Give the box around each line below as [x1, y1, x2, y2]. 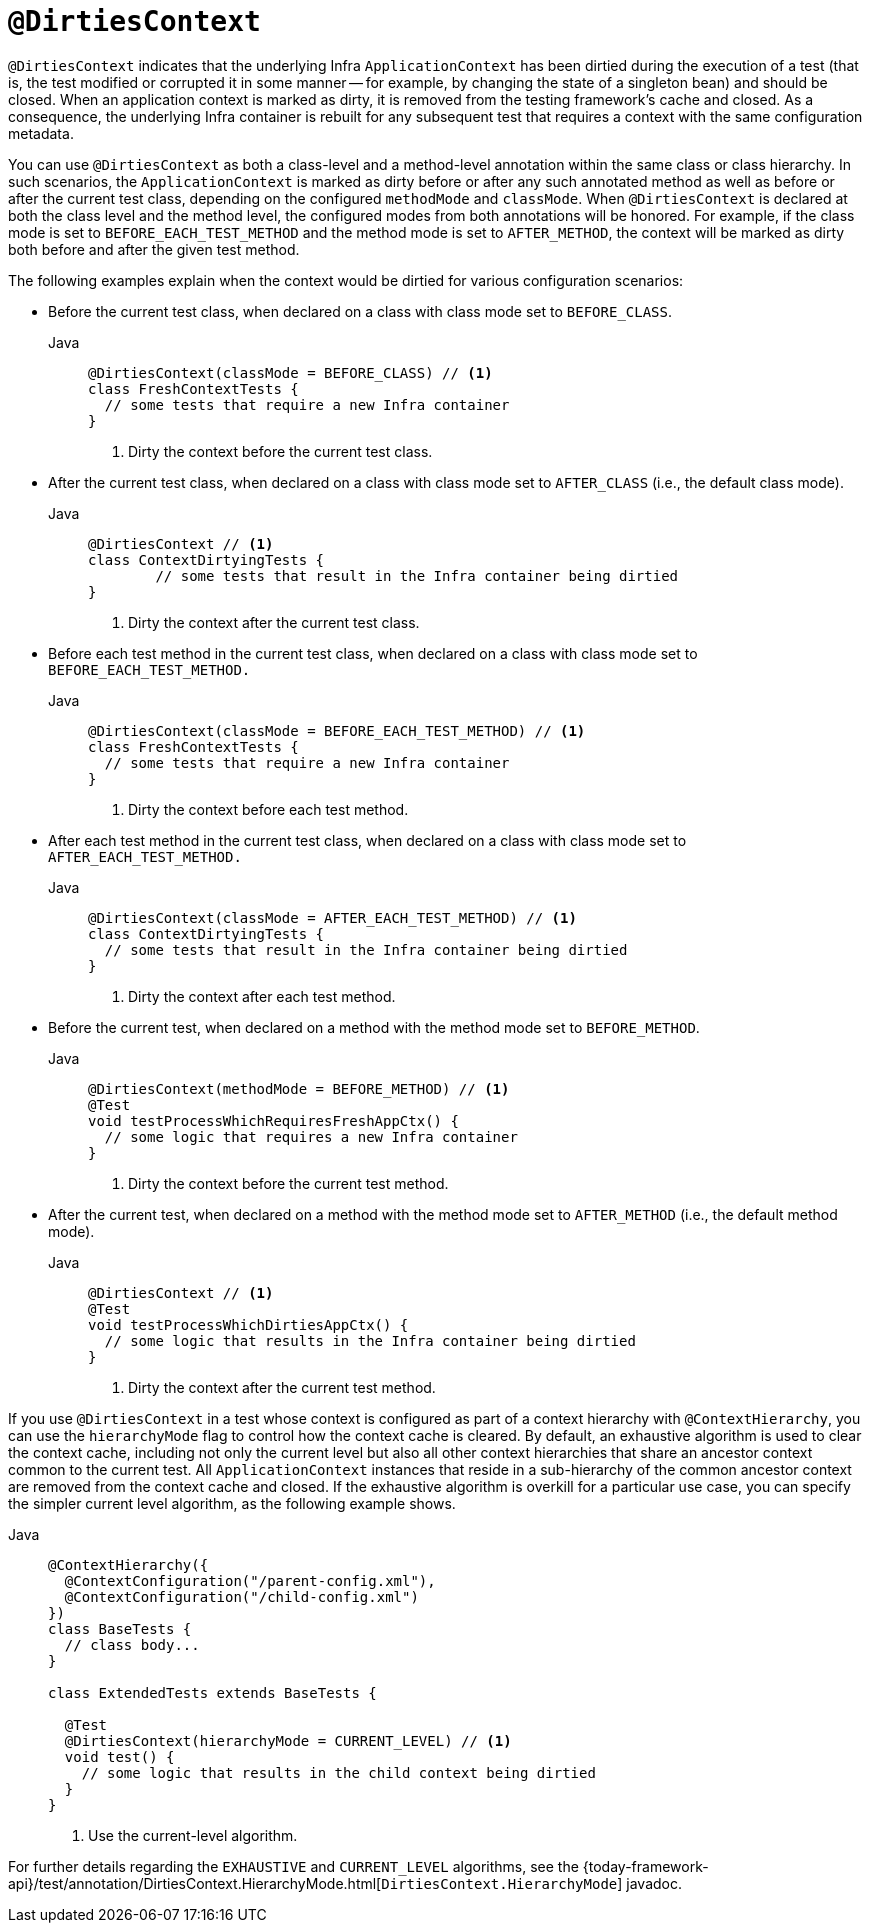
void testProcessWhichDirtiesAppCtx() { [88, 1316, 409, 1333]
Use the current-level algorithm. [88, 1826, 298, 1844]
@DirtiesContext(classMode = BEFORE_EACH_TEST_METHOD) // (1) [88, 722, 586, 739]
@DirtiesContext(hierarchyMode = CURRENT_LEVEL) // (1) [64, 1732, 512, 1749]
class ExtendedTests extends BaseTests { [48, 1684, 377, 1701]
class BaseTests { [48, 1620, 192, 1637]
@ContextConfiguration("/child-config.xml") [64, 1588, 419, 1605]
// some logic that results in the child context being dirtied [81, 1764, 596, 1781]
